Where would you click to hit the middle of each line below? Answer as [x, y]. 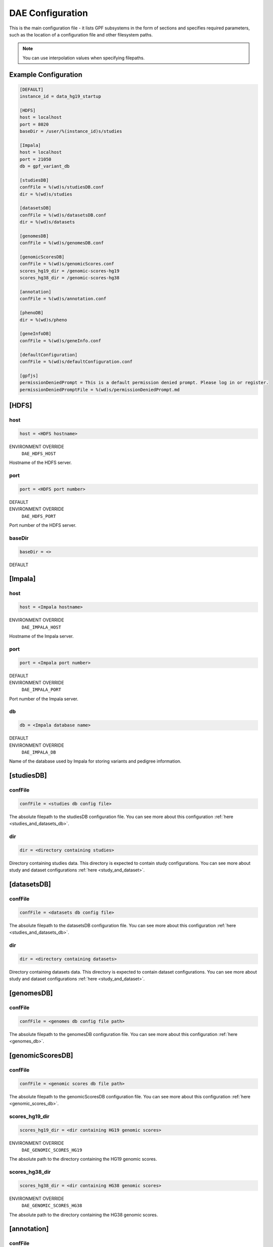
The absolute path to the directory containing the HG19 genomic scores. [83, 1159]
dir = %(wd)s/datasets [47, 222]
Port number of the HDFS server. [43, 525]
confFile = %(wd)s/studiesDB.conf [62, 187]
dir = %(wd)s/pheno [43, 320]
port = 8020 [34, 124]
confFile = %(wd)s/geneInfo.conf [60, 341]
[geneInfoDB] [36, 334]
